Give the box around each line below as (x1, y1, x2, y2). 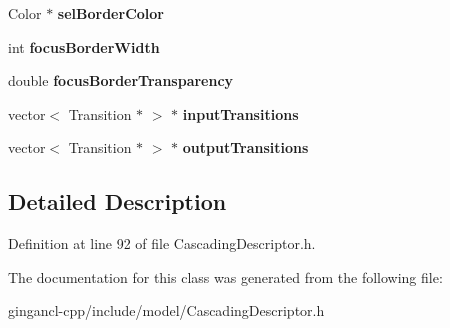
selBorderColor (57, 3, 164, 23)
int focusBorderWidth (8, 36, 160, 57)
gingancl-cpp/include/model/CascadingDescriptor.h (8, 300, 325, 321)
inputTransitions (182, 103, 299, 124)
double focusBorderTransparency (8, 70, 234, 91)
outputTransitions (182, 137, 309, 158)
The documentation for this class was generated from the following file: (8, 266, 443, 287)
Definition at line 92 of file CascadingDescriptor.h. (8, 233, 316, 254)
